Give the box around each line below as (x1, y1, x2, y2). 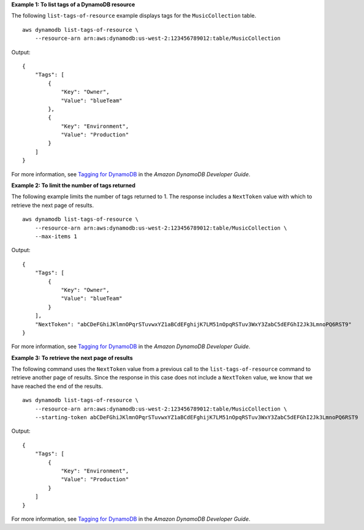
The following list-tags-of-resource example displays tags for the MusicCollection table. (11, 12, 257, 20)
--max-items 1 (34, 233, 78, 240)
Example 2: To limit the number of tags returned (11, 182, 136, 189)
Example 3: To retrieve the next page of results (11, 354, 133, 361)
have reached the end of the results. (11, 383, 104, 390)
